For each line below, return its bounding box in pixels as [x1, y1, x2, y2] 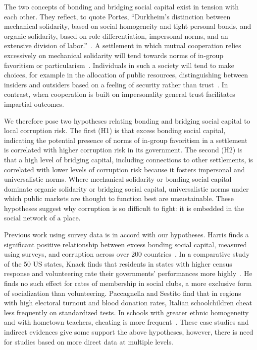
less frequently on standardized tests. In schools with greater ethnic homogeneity [4, 307, 249, 317]
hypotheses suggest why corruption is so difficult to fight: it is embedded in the [4, 203, 244, 213]
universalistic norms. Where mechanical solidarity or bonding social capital [4, 174, 232, 184]
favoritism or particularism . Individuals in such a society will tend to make [4, 60, 234, 70]
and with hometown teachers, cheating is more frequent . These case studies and [4, 317, 249, 327]
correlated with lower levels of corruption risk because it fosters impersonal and [4, 164, 245, 174]
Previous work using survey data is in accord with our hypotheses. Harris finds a [4, 229, 249, 240]
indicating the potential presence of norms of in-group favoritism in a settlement [4, 135, 248, 145]
